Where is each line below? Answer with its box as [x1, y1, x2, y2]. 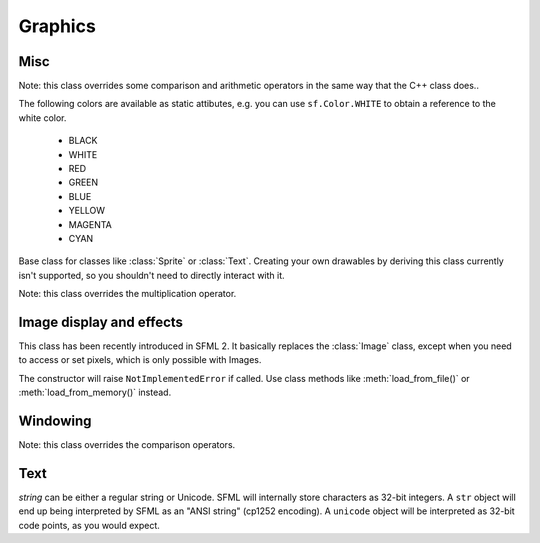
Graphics [18, 15, 97, 37]
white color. [18, 111, 67, 124]
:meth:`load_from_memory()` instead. [18, 386, 172, 399]
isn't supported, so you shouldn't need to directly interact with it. [18, 269, 285, 281]
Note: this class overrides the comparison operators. [18, 439, 236, 451]
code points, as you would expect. [18, 519, 160, 531]
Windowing [18, 413, 92, 430]
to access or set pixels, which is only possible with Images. [18, 354, 262, 366]
